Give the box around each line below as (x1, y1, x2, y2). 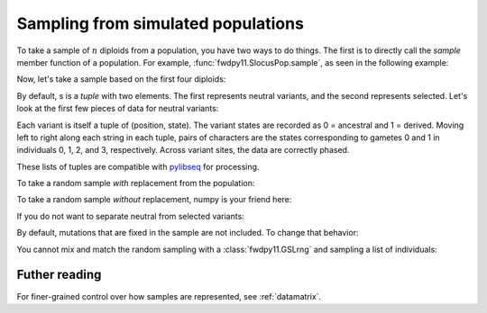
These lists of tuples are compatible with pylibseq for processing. (16, 161, 260, 172)
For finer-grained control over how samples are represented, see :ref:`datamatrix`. (16, 291, 322, 301)
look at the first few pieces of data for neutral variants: (16, 103, 219, 114)
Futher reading (16, 267, 102, 282)
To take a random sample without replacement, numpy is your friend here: (16, 194, 292, 205)
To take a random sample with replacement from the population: (16, 178, 255, 189)
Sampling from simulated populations (16, 13, 304, 33)
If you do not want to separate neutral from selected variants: (16, 210, 245, 221)
